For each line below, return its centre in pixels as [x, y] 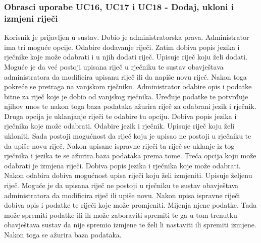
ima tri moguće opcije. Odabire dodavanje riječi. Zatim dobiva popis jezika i [122, 47]
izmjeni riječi [31, 18]
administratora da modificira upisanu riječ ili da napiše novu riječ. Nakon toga [125, 76]
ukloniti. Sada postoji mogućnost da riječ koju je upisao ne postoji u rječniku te [128, 136]
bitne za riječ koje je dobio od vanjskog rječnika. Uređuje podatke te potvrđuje [126, 96]
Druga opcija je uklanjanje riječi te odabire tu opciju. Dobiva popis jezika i [120, 116]
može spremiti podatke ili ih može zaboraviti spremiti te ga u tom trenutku [121, 215]
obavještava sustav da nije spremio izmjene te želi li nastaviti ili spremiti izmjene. [130, 225]
